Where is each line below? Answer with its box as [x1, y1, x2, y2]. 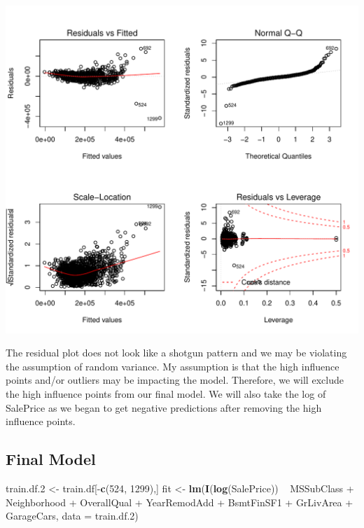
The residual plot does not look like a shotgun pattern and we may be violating [6, 345, 347, 360]
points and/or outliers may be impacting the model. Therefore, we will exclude [6, 373, 344, 387]
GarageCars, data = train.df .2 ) [6, 508, 139, 523]
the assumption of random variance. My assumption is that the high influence [6, 359, 339, 373]
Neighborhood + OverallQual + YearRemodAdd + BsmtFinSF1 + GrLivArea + [6, 494, 353, 509]
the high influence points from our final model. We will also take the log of [6, 386, 326, 401]
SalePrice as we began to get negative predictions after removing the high [6, 400, 322, 415]
